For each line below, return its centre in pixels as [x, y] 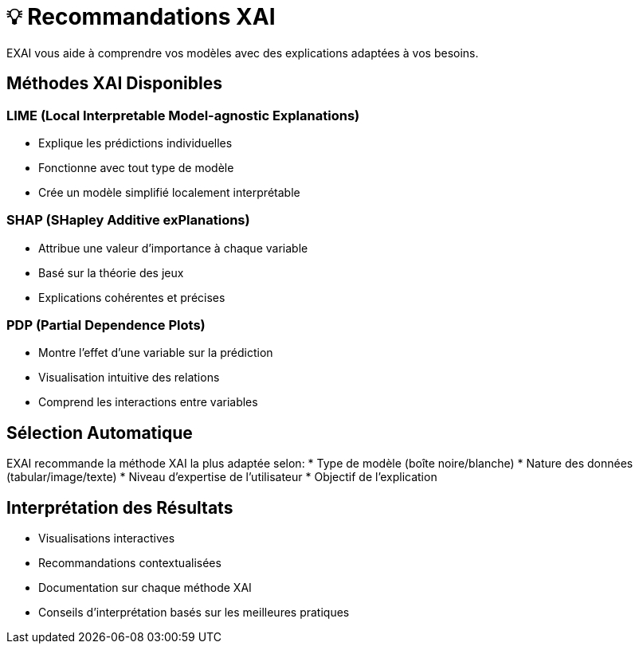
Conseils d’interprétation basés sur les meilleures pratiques [194, 613]
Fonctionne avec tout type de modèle [136, 167]
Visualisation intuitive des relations [129, 378]
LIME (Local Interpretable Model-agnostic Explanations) [183, 115]
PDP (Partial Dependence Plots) [106, 325]
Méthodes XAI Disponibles [115, 84]
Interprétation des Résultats [120, 507]
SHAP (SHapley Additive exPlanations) [128, 220]
